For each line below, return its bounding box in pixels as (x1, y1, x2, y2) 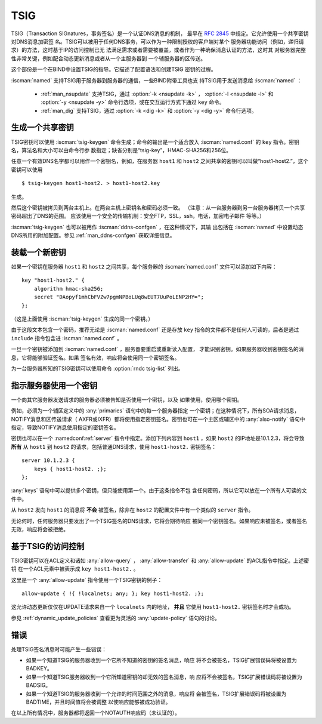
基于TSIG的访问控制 (11, 541, 85, 552)
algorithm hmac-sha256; (33, 285, 104, 292)
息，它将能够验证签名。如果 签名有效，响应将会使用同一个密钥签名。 (11, 354, 180, 361)
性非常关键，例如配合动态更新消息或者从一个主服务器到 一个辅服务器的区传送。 (11, 54, 206, 62)
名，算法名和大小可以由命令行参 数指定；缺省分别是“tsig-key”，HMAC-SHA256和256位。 (11, 146, 232, 153)
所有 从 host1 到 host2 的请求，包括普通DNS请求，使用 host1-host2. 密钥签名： (11, 443, 217, 450)
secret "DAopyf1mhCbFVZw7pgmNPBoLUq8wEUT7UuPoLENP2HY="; (33, 294, 204, 301)
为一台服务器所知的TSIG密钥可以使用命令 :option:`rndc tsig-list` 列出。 (11, 365, 184, 372)
